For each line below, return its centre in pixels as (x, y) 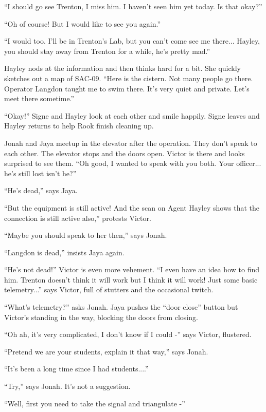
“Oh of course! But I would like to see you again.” (83, 23)
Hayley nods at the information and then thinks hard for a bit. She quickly (123, 68)
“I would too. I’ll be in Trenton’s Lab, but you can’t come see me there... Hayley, (132, 41)
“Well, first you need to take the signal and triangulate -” (95, 403)
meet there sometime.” (39, 98)
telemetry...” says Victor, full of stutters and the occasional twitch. (109, 289)
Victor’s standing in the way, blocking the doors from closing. (101, 317)
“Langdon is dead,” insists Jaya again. (64, 252)
